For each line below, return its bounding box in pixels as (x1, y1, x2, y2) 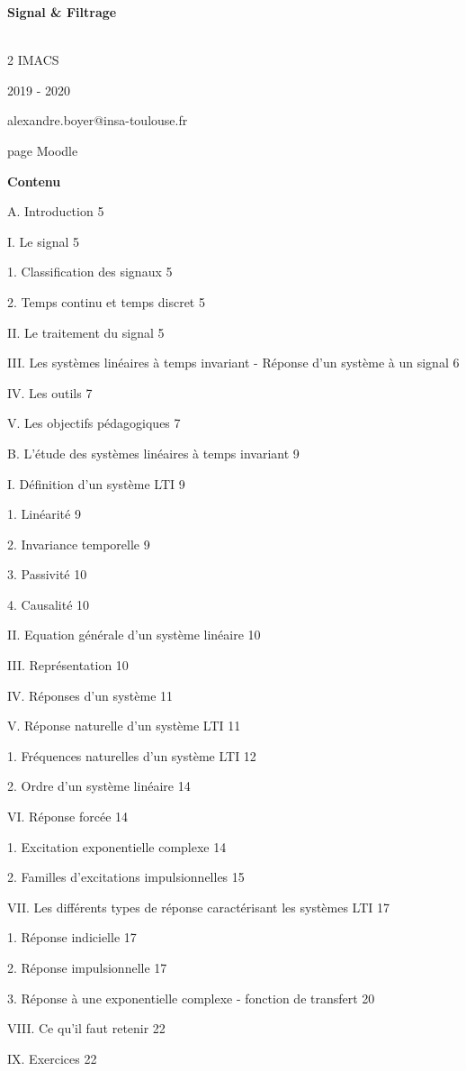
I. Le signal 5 (7, 231, 79, 250)
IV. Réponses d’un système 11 (7, 685, 174, 704)
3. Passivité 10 (7, 565, 87, 584)
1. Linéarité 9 (7, 504, 81, 523)
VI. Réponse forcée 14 (7, 807, 129, 826)
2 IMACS (7, 50, 59, 69)
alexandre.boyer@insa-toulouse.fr (7, 111, 188, 130)
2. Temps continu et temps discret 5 (7, 292, 205, 311)
